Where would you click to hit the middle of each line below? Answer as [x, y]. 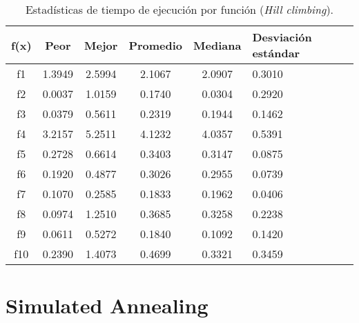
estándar [276, 53]
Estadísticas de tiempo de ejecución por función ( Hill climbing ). [179, 9]
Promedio [156, 45]
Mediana [217, 45]
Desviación [282, 37]
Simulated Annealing [107, 305]
